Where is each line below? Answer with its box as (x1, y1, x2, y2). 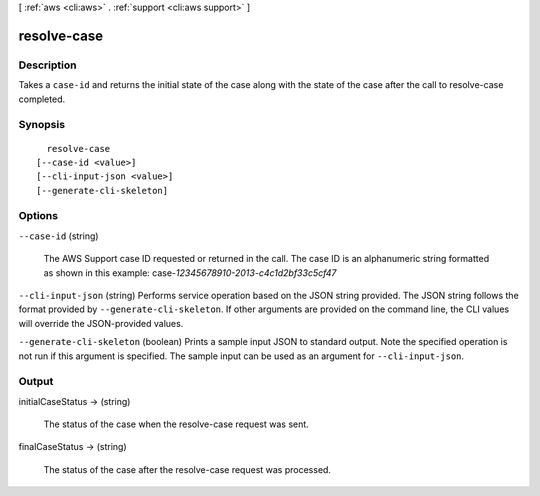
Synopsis (18, 118, 65, 132)
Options (18, 209, 59, 223)
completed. (18, 93, 65, 105)
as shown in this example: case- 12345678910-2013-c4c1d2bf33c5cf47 (43, 266, 337, 279)
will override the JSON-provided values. (18, 317, 184, 329)
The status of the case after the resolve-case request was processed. (43, 463, 332, 475)
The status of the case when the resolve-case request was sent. (43, 418, 309, 430)
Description (18, 58, 77, 72)
